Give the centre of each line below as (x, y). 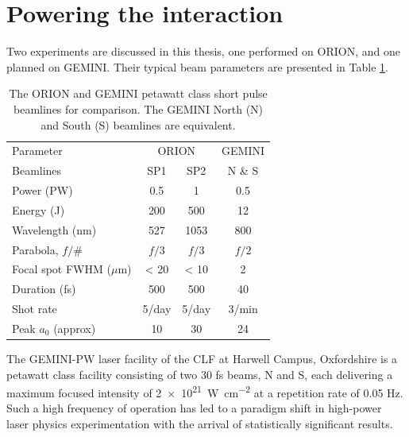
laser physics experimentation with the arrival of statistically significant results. (200, 424)
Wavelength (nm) (54, 229)
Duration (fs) (44, 289)
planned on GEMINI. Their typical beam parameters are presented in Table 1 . (197, 66)
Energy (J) (39, 209)
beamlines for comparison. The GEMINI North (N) (139, 108)
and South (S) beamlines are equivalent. (138, 124)
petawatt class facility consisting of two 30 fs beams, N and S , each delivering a (200, 374)
